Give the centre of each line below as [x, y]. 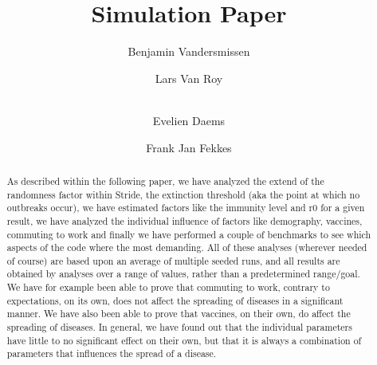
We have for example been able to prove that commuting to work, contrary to [168, 287]
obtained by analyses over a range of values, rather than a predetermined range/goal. [183, 274]
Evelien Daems [189, 120]
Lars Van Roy [189, 78]
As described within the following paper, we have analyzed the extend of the [165, 181]
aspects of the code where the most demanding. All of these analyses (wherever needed [187, 247]
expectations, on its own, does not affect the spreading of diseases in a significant [175, 300]
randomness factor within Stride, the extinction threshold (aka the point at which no [183, 194]
